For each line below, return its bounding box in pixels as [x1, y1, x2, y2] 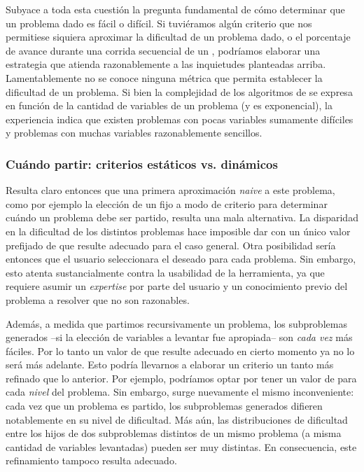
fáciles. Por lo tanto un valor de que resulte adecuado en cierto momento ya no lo [6, 343, 355, 358]
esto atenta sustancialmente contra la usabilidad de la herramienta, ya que [6, 265, 325, 279]
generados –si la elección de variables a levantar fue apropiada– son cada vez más [6, 330, 353, 345]
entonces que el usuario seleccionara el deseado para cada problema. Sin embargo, [6, 251, 356, 266]
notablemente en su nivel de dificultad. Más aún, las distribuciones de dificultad [6, 412, 348, 426]
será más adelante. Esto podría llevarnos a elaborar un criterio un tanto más [6, 357, 334, 372]
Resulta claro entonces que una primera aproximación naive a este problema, [6, 183, 335, 197]
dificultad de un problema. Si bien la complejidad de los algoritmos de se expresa [6, 84, 353, 99]
